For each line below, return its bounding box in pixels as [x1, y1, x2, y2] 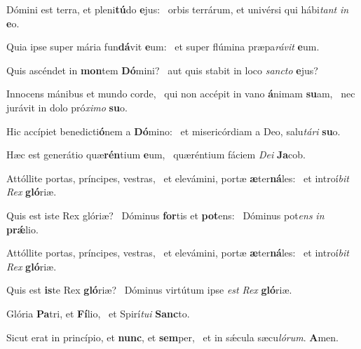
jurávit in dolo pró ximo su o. [6, 100, 128, 114]
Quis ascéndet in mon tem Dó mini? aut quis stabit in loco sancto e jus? [6, 62, 318, 77]
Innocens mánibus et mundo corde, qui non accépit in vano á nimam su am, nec [6, 86, 355, 101]
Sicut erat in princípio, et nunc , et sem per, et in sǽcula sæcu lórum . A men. [6, 329, 339, 344]
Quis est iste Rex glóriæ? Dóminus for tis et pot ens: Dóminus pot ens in [6, 207, 325, 222]
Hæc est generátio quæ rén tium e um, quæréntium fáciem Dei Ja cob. [6, 147, 306, 162]
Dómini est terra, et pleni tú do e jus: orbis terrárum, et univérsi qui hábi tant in [6, 2, 349, 16]
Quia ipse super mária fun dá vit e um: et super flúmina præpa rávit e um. [6, 39, 320, 54]
